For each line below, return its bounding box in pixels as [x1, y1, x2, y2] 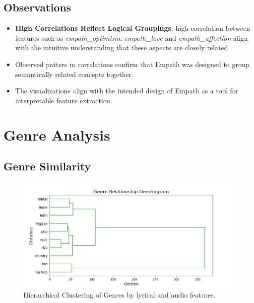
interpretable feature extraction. [15, 95, 113, 105]
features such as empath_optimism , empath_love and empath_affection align [15, 32, 248, 43]
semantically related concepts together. [15, 69, 134, 79]
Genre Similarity [3, 158, 91, 174]
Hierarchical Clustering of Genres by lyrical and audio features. [23, 289, 216, 300]
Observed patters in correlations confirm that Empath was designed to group [15, 59, 250, 69]
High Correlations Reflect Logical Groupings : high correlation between [15, 23, 251, 33]
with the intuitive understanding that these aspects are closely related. [15, 42, 230, 53]
